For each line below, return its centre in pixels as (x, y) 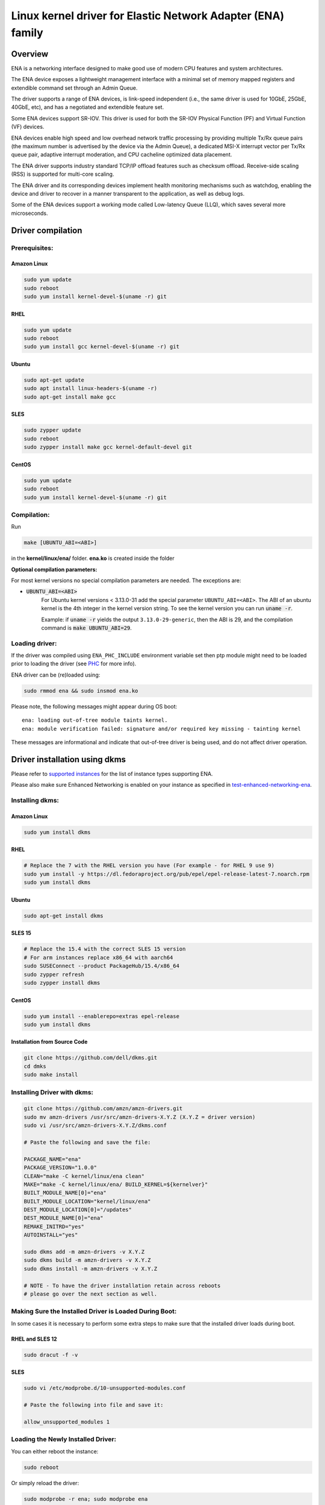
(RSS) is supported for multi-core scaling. (63, 174)
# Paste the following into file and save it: (94, 1405)
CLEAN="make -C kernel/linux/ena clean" (84, 1176)
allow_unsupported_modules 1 (67, 1422)
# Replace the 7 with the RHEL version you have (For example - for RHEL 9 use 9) (149, 866)
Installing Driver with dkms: (52, 1092)
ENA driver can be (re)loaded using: (56, 675)
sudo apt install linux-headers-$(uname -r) (91, 389)
